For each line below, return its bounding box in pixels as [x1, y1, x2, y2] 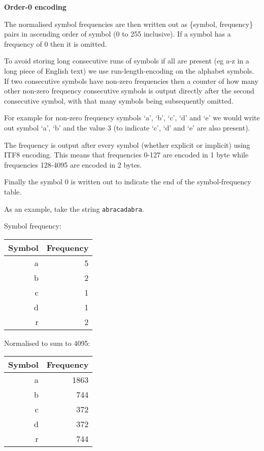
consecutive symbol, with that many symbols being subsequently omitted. [4, 95, 234, 106]
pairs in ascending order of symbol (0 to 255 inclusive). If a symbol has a [4, 28, 231, 39]
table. [4, 186, 22, 197]
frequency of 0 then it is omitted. [4, 38, 107, 49]
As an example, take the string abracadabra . [4, 203, 144, 214]
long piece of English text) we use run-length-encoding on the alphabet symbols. [4, 65, 254, 76]
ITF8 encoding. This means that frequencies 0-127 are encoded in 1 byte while [4, 149, 249, 160]
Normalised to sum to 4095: [4, 337, 90, 348]
